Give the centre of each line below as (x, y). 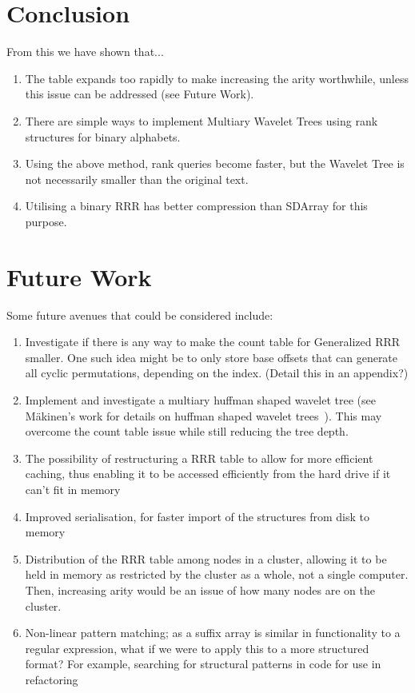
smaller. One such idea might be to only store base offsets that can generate (211, 357)
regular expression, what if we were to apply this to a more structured (197, 648)
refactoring (52, 679)
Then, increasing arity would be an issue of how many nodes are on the (200, 589)
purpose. (46, 221)
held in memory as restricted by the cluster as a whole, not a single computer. (217, 574)
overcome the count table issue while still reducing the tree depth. (187, 431)
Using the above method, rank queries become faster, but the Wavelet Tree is (215, 163)
